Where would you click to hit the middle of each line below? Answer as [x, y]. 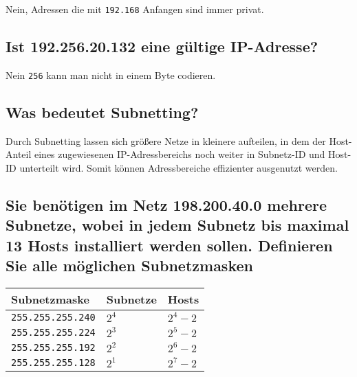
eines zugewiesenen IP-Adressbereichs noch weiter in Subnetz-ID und [180, 154]
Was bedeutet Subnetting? [102, 112]
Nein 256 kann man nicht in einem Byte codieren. [111, 75]
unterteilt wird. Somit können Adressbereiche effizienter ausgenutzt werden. [178, 167]
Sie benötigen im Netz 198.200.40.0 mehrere [166, 204]
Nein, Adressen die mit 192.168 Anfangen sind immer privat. [135, 9]
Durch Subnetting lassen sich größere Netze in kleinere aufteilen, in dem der [166, 140]
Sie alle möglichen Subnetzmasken [129, 265]
